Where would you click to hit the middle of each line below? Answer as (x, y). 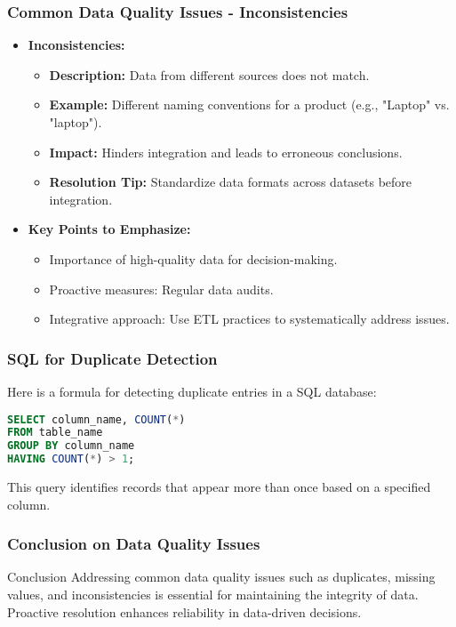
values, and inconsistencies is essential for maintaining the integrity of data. (213, 595)
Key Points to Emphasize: (109, 229)
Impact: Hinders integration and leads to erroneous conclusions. (226, 152)
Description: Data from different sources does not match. (209, 74)
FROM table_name (55, 433)
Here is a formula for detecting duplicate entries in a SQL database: (192, 391)
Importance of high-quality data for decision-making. (193, 258)
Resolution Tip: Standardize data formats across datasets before (231, 182)
